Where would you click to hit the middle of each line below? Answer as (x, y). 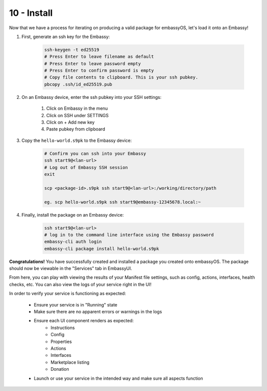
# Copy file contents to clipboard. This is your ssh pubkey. (121, 77)
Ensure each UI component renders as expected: (84, 321)
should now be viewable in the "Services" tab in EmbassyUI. (70, 268)
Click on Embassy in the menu (77, 108)
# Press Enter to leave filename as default (99, 57)
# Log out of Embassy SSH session (86, 167)
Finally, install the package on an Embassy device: (73, 215)
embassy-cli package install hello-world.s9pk (102, 249)
